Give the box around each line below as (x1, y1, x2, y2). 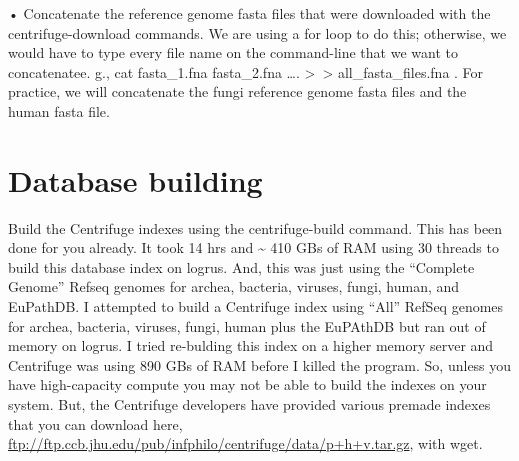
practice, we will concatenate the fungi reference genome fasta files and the (8, 81, 467, 102)
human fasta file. (8, 100, 110, 121)
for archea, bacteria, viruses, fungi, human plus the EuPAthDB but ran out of (8, 315, 486, 336)
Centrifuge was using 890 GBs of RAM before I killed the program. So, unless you (8, 354, 512, 375)
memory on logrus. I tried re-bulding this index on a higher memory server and (8, 335, 494, 356)
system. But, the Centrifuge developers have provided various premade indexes (8, 394, 491, 415)
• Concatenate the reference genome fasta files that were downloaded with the (8, 3, 491, 23)
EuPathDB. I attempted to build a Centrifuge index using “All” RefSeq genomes (8, 296, 504, 317)
